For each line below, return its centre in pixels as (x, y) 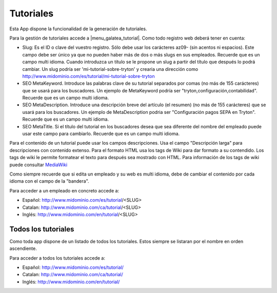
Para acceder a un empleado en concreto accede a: (64, 190)
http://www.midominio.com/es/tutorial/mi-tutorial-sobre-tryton (88, 76)
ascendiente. (23, 248)
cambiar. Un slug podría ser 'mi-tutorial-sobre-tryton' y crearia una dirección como (110, 69)
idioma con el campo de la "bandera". (49, 181)
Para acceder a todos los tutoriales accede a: (57, 258)
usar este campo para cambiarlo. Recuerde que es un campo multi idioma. (101, 134)
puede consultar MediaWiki (38, 165)
